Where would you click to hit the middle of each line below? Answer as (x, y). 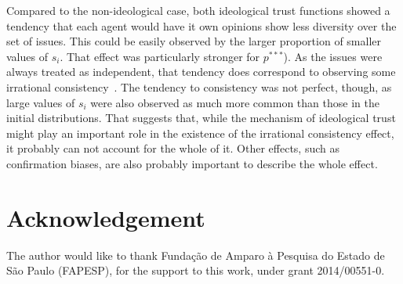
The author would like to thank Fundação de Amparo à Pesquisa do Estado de (196, 255)
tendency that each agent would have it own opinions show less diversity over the (201, 25)
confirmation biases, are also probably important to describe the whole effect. (192, 163)
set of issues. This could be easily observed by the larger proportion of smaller (194, 41)
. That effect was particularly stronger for (160, 56)
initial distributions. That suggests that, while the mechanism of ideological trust (201, 118)
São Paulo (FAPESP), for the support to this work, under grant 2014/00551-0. (196, 270)
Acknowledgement (106, 217)
